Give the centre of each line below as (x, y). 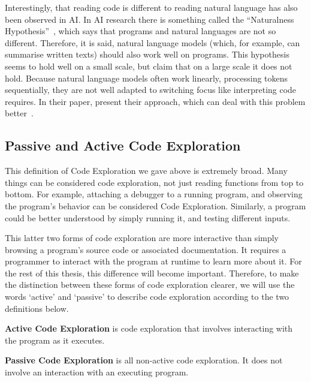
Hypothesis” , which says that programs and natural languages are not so (141, 31)
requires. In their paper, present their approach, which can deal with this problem (155, 101)
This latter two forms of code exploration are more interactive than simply (142, 238)
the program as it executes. (55, 340)
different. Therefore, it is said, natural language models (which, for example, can (153, 42)
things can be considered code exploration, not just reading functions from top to (154, 182)
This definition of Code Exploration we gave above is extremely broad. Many (146, 171)
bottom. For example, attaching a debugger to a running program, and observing (154, 194)
